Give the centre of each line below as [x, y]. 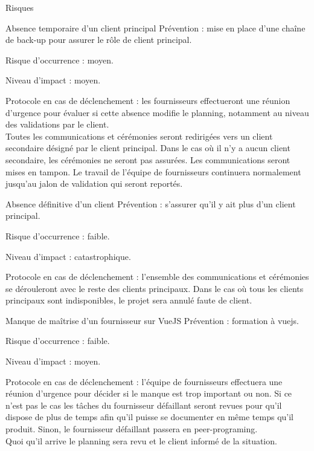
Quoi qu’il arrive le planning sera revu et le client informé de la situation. [141, 440]
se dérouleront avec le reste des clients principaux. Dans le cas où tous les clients [155, 288]
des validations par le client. [57, 124]
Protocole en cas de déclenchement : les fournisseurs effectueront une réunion [148, 100]
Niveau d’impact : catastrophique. [68, 256]
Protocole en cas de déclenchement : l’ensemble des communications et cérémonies [157, 277]
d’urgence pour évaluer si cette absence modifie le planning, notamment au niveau [157, 112]
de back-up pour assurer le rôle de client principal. [99, 40]
